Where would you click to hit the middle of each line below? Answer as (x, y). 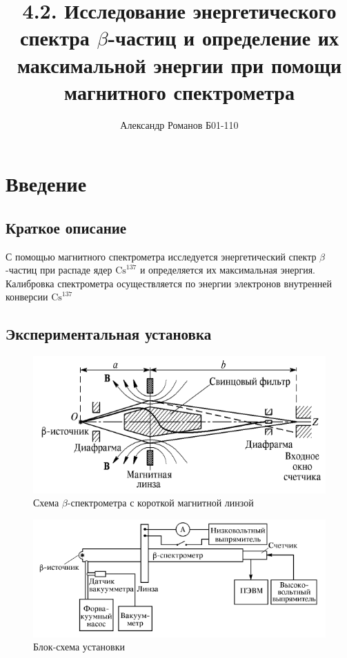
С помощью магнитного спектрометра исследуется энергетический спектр (161, 256)
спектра (55, 38)
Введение (46, 184)
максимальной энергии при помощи (179, 64)
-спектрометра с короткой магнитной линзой (160, 503)
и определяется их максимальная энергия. (228, 270)
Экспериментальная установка (109, 334)
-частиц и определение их (223, 38)
